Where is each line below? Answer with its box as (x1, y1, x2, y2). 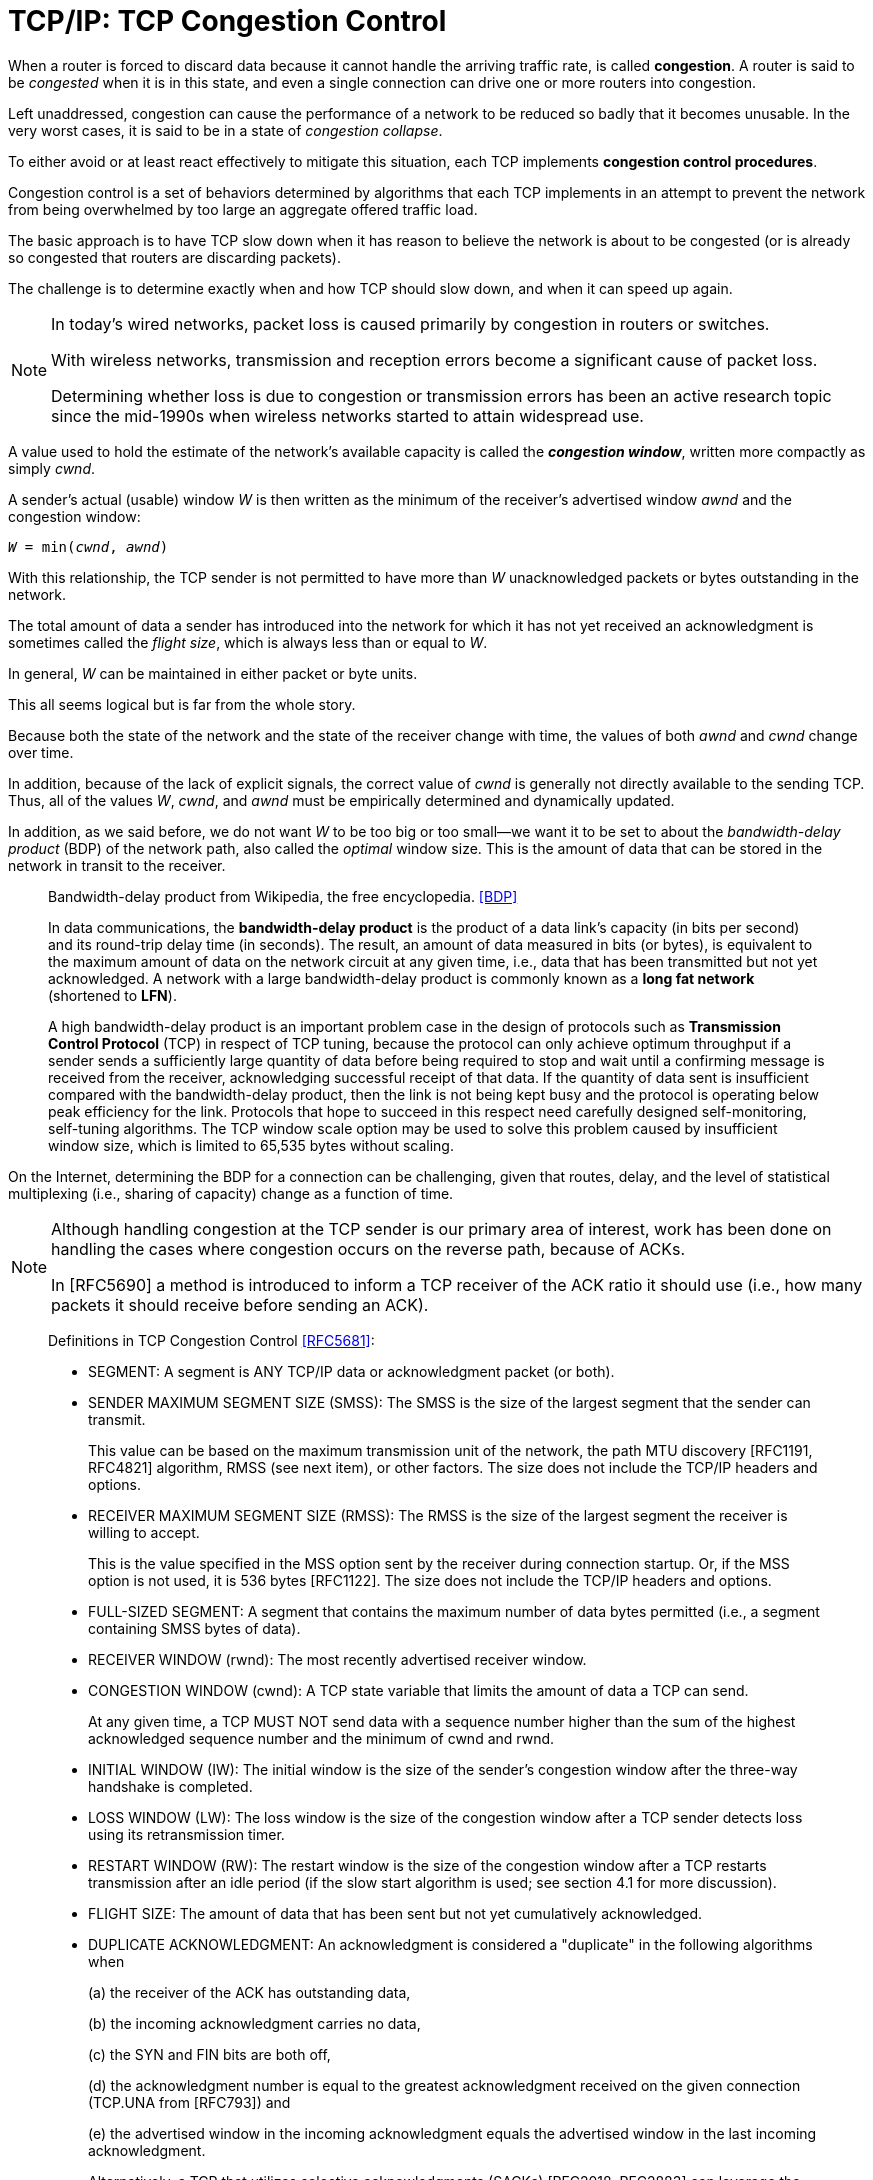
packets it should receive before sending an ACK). (51, 1294, 429, 1315)
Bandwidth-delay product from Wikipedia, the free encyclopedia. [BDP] (48, 887, 518, 905)
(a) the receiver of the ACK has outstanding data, (88, 1983, 411, 2001)
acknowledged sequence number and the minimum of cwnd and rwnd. (88, 1729, 555, 1747)
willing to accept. (88, 1523, 200, 1541)
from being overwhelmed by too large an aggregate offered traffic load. (8, 200, 478, 218)
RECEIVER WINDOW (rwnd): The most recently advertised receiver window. (88, 1650, 587, 1668)
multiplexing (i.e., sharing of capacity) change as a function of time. (8, 1184, 454, 1202)
